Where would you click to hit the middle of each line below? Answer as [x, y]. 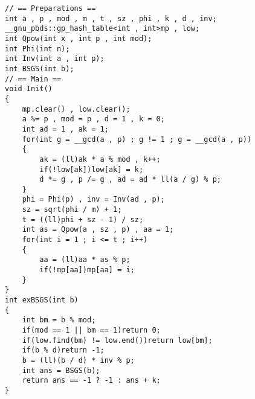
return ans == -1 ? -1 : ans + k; [91, 381]
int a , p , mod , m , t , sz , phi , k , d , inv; [111, 18]
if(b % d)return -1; [63, 350]
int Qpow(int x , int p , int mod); [79, 38]
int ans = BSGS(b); [61, 370]
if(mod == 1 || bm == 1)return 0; [91, 330]
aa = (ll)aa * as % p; [85, 260]
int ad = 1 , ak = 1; [65, 129]
